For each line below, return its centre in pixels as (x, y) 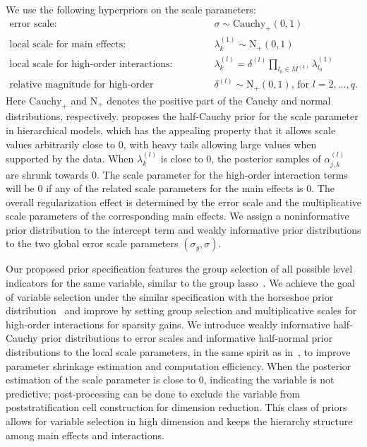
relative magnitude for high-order (82, 85)
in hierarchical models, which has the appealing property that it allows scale (171, 130)
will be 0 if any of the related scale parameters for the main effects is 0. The (170, 188)
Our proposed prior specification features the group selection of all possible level (179, 269)
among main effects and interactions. (85, 435)
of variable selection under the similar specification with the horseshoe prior (170, 296)
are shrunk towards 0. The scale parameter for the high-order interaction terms (177, 174)
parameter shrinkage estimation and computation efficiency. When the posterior (179, 365)
